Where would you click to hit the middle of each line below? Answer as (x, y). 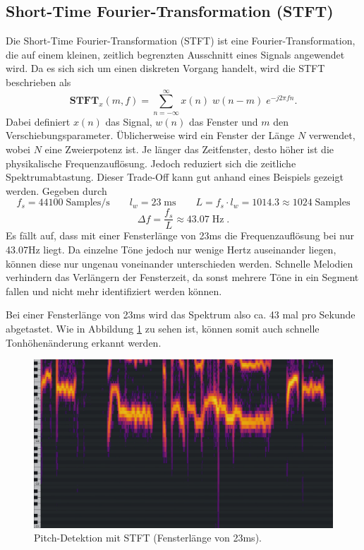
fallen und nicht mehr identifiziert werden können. (114, 291)
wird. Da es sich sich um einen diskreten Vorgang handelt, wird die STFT (165, 68)
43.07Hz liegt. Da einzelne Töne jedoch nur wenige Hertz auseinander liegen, (171, 249)
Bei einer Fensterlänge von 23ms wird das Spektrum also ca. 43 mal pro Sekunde (181, 315)
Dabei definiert (38, 121)
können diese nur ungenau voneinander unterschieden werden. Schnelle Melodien (180, 263)
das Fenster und (223, 121)
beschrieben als (38, 82)
